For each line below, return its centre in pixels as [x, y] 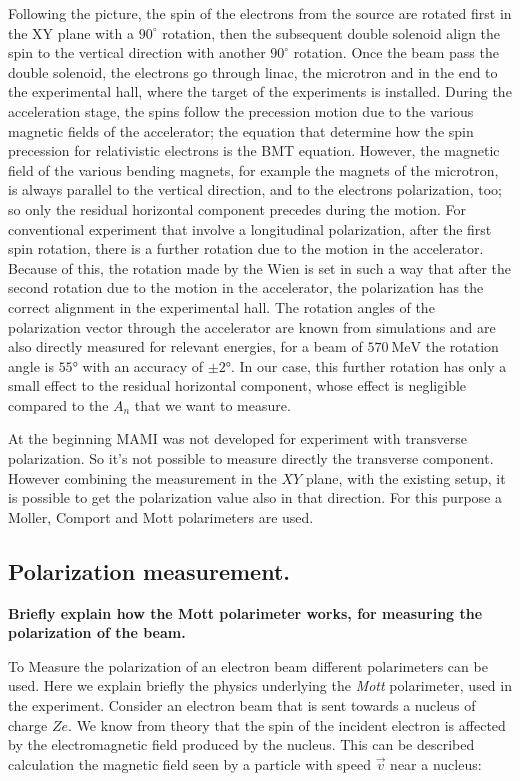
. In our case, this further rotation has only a [368, 365]
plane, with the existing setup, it [405, 477]
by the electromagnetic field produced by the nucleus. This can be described [241, 744]
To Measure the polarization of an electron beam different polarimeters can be [248, 665]
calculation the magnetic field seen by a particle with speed [190, 763]
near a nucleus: [436, 763]
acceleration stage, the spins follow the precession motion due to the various [241, 110]
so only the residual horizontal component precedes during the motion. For [237, 208]
